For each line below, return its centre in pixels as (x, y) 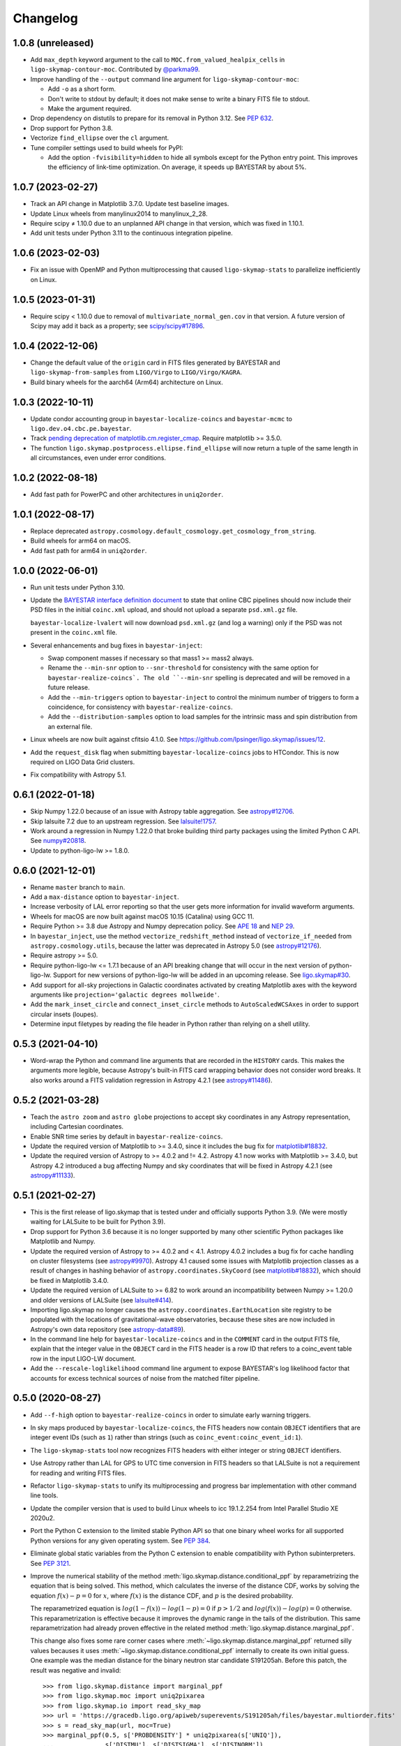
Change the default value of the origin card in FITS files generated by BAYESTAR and (155, 362)
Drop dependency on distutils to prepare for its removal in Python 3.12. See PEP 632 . (152, 118)
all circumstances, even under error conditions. (98, 458)
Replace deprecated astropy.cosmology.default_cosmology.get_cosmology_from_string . (173, 531)
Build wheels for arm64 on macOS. (81, 541)
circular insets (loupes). (64, 1014)
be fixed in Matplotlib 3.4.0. (70, 1280)
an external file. (70, 726)
